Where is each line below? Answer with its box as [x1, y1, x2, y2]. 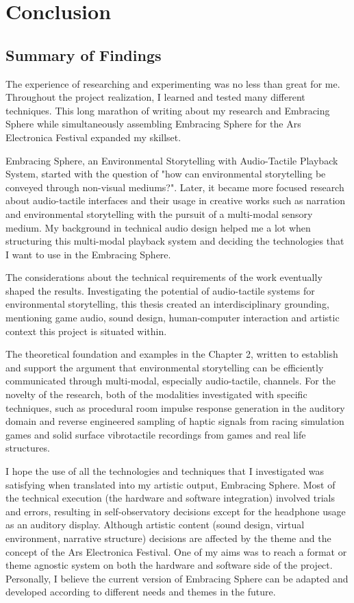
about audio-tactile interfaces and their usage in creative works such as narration [5, 193, 346, 208]
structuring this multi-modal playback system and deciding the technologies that [5, 234, 344, 248]
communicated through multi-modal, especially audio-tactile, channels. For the [5, 373, 336, 388]
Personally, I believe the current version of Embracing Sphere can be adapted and [5, 571, 349, 585]
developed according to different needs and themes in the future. [5, 584, 276, 599]
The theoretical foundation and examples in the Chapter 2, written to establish [5, 347, 338, 361]
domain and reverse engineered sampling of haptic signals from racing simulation [5, 414, 344, 428]
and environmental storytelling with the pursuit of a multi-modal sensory [5, 206, 313, 221]
